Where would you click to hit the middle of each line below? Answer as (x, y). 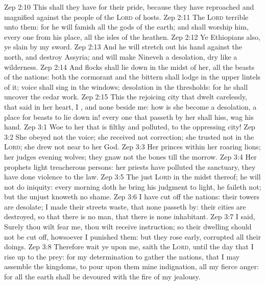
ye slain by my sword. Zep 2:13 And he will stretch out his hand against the (123, 47)
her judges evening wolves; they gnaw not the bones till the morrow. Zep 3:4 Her (130, 156)
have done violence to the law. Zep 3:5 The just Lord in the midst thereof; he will (132, 177)
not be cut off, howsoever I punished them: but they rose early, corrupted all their (132, 236)
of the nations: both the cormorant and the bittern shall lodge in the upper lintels (132, 77)
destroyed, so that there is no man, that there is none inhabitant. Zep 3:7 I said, (130, 216)
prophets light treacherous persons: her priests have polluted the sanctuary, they (130, 166)
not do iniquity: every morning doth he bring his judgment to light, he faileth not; (133, 186)
